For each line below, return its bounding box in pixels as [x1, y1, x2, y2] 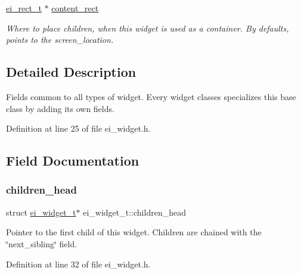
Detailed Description [6, 63, 136, 81]
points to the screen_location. [6, 33, 114, 46]
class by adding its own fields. [6, 102, 114, 114]
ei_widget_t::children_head [83, 205, 186, 218]
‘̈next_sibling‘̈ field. [6, 237, 77, 250]
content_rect [51, 2, 99, 14]
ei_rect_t [6, 2, 42, 14]
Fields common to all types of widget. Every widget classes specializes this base [6, 90, 296, 102]
